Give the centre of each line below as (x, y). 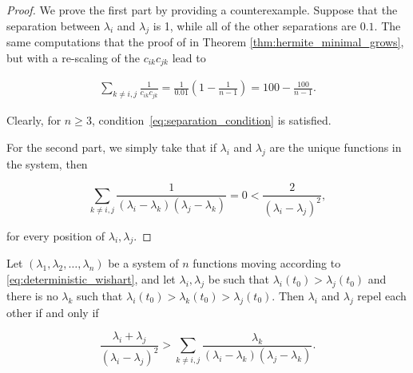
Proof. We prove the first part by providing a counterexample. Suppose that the (202, 10)
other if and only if (53, 312)
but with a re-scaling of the (73, 57)
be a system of (143, 263)
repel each (382, 295)
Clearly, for (34, 120)
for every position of (56, 235)
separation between (54, 25)
